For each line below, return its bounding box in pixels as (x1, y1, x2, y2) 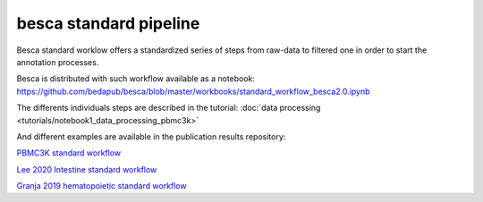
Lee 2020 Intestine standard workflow (16, 164, 157, 174)
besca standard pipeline (16, 13, 200, 33)
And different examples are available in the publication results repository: (16, 130, 286, 142)
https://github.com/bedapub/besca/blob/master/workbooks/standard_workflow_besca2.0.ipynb (16, 86, 370, 97)
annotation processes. (16, 56, 99, 67)
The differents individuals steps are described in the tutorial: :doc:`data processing (16, 103, 321, 114)
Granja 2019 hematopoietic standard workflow (16, 181, 187, 191)
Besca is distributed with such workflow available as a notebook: (16, 73, 255, 84)
